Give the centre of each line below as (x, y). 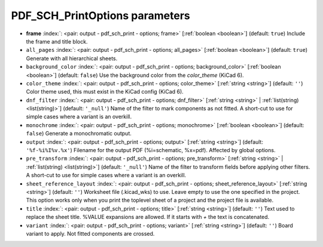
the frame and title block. (57, 41)
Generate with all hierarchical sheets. (72, 58)
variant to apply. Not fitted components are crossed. (90, 233)
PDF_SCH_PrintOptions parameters (101, 16)
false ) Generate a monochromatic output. (79, 134)
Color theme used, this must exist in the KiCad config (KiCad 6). (105, 92)
